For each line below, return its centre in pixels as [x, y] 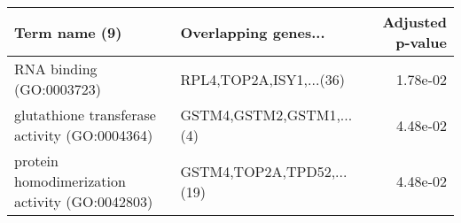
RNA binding [56, 69]
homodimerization [70, 181]
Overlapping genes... [253, 32]
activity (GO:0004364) [84, 135]
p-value [421, 42]
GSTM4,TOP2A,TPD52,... [264, 171]
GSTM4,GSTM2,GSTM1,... [266, 115]
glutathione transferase [85, 115]
